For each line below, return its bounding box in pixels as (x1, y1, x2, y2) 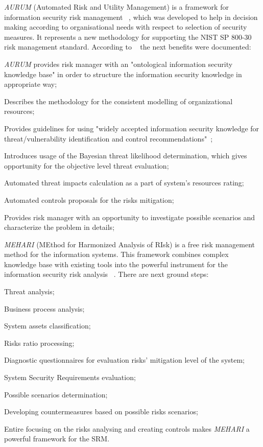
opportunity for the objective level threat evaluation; (4, 160, 169, 171)
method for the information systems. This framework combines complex (4, 249, 229, 260)
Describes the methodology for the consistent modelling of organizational (4, 96, 233, 106)
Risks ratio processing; (4, 337, 75, 348)
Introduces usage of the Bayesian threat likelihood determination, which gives (4, 150, 247, 161)
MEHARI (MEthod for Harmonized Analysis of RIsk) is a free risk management (4, 239, 255, 249)
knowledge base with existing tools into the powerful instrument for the (4, 258, 228, 269)
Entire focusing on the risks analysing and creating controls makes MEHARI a (4, 423, 250, 434)
